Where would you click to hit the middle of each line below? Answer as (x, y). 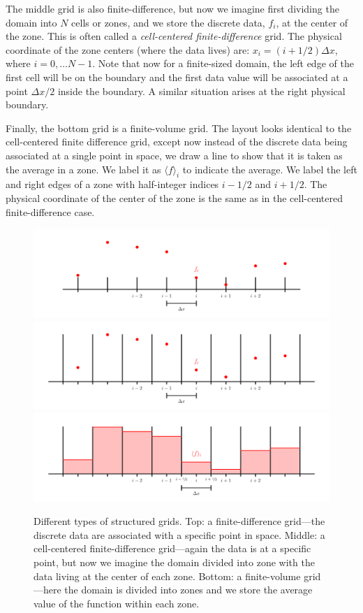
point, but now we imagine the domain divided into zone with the (174, 562)
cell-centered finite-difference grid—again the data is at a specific (172, 548)
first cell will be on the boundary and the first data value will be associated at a (177, 77)
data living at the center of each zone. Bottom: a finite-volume (167, 576)
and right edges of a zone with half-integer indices (112, 184)
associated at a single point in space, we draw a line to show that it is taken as (174, 155)
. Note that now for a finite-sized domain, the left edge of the (223, 63)
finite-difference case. (50, 211)
